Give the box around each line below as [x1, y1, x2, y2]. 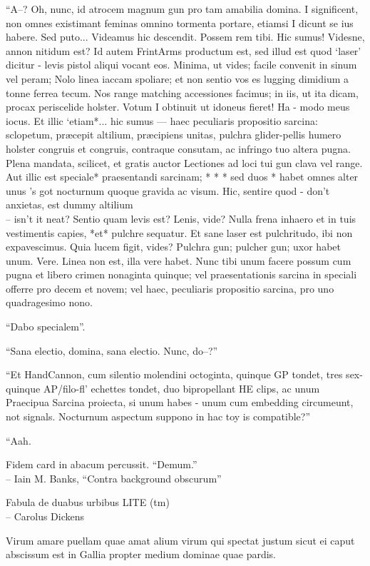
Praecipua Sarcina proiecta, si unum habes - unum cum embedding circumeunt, [6, 395, 354, 410]
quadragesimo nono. [6, 295, 93, 310]
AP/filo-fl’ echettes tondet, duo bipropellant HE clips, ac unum [43, 380, 320, 395]
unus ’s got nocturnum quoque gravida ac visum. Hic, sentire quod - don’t [6, 183, 330, 198]
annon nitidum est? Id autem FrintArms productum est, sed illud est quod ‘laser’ [6, 43, 361, 58]
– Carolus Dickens [6, 509, 85, 523]
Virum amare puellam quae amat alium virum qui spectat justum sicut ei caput [6, 532, 355, 547]
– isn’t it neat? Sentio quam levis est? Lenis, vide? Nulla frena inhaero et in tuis [6, 211, 356, 226]
